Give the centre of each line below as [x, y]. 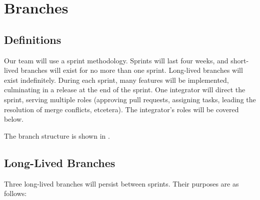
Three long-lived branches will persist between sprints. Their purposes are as [121, 183]
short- [240, 60]
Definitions [33, 39]
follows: [15, 193]
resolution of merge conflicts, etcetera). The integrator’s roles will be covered [121, 109]
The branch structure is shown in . [57, 135]
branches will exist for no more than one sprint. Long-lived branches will [132, 70]
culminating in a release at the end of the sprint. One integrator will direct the [125, 90]
